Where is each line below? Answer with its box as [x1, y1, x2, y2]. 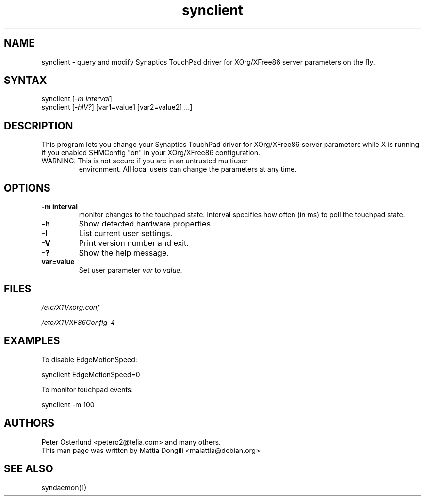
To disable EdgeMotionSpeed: [41, 355, 137, 364]
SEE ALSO [4, 463, 53, 475]
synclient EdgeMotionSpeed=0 [41, 370, 140, 379]
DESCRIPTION [4, 119, 73, 132]
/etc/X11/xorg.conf [41, 303, 100, 311]
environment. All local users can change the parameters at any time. [79, 165, 297, 174]
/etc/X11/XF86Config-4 [41, 318, 115, 326]
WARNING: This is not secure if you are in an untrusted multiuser [41, 157, 248, 165]
